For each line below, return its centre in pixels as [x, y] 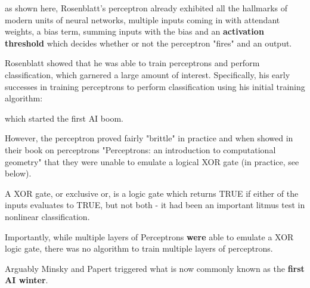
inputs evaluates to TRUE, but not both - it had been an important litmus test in [155, 205]
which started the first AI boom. [64, 118]
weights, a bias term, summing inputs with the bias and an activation [134, 31]
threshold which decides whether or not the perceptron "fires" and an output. [148, 43]
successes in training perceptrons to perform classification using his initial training [155, 86]
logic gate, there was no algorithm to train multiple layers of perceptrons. [139, 248]
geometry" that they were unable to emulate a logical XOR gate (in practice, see [152, 161]
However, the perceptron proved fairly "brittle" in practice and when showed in [149, 138]
